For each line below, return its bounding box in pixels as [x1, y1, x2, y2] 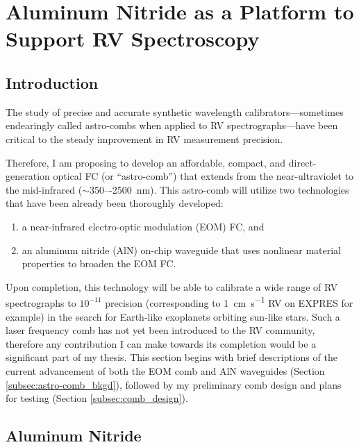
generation [6, 169, 50, 183]
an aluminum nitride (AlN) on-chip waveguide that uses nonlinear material [22, 242, 341, 257]
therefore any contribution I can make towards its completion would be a [6, 336, 317, 351]
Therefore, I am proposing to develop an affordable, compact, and [6, 155, 286, 169]
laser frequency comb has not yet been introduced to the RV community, [6, 323, 315, 337]
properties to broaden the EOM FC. [22, 256, 176, 271]
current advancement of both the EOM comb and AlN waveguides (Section [6, 363, 325, 378]
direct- [288, 155, 317, 169]
